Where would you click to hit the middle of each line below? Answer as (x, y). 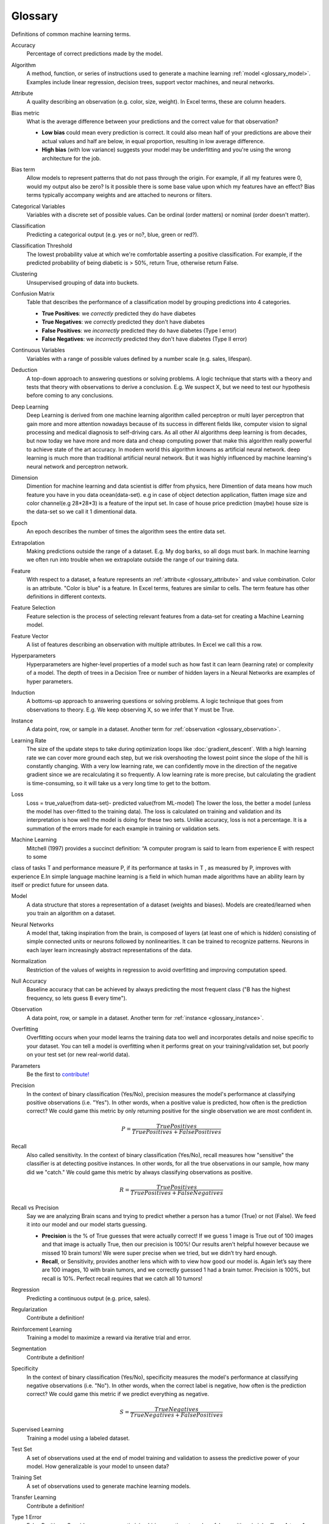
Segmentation (29, 1349)
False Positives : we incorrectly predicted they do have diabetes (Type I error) (139, 330)
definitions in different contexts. (66, 596)
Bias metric (25, 113)
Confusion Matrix (33, 294)
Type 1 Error (27, 1517)
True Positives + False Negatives (177, 1193)
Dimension (25, 477)
